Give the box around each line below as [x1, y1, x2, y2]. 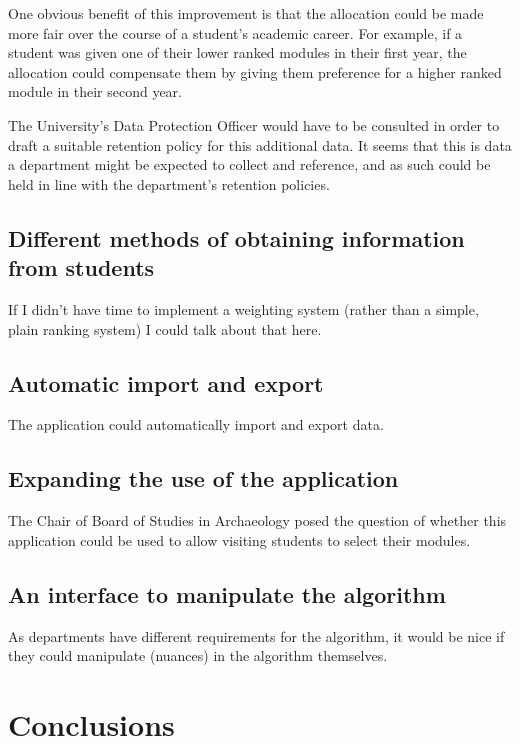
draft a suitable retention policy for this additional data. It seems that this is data [8, 134, 512, 155]
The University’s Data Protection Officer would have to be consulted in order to [8, 114, 500, 135]
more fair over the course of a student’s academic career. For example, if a [8, 22, 463, 43]
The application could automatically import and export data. [8, 414, 384, 435]
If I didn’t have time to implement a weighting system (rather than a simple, [8, 298, 479, 319]
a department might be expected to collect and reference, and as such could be [8, 154, 491, 175]
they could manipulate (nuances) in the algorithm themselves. [8, 645, 388, 666]
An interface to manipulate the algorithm [8, 578, 446, 609]
